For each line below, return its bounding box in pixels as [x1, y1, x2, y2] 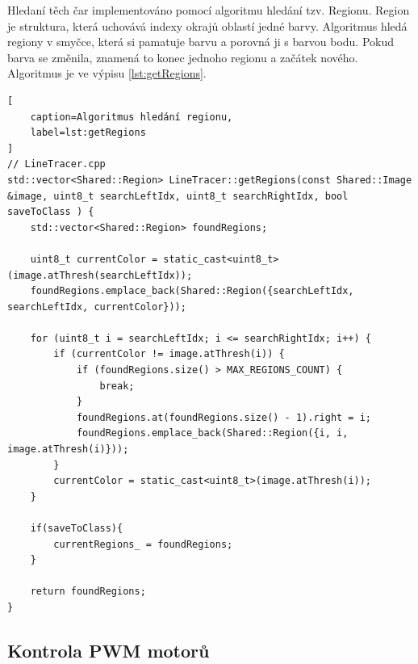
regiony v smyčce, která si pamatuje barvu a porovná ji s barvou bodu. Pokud [7, 33, 394, 50]
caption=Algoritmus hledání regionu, [30, 111, 233, 123]
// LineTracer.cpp [7, 158, 106, 170]
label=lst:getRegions [30, 127, 146, 139]
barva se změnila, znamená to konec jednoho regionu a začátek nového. [7, 48, 358, 65]
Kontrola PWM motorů [7, 637, 210, 662]
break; [99, 380, 135, 392]
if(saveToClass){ [30, 523, 123, 534]
